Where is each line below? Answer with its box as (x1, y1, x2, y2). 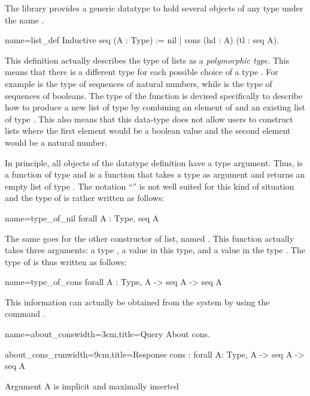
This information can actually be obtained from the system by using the (5, 295, 270, 308)
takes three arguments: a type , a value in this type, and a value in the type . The (5, 244, 305, 256)
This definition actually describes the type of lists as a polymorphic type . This (5, 53, 290, 66)
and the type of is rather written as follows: (5, 191, 165, 204)
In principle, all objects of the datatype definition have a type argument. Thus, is (5, 156, 303, 169)
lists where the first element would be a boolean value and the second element (5, 124, 291, 137)
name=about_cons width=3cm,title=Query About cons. (5, 328, 210, 340)
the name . (5, 13, 44, 26)
